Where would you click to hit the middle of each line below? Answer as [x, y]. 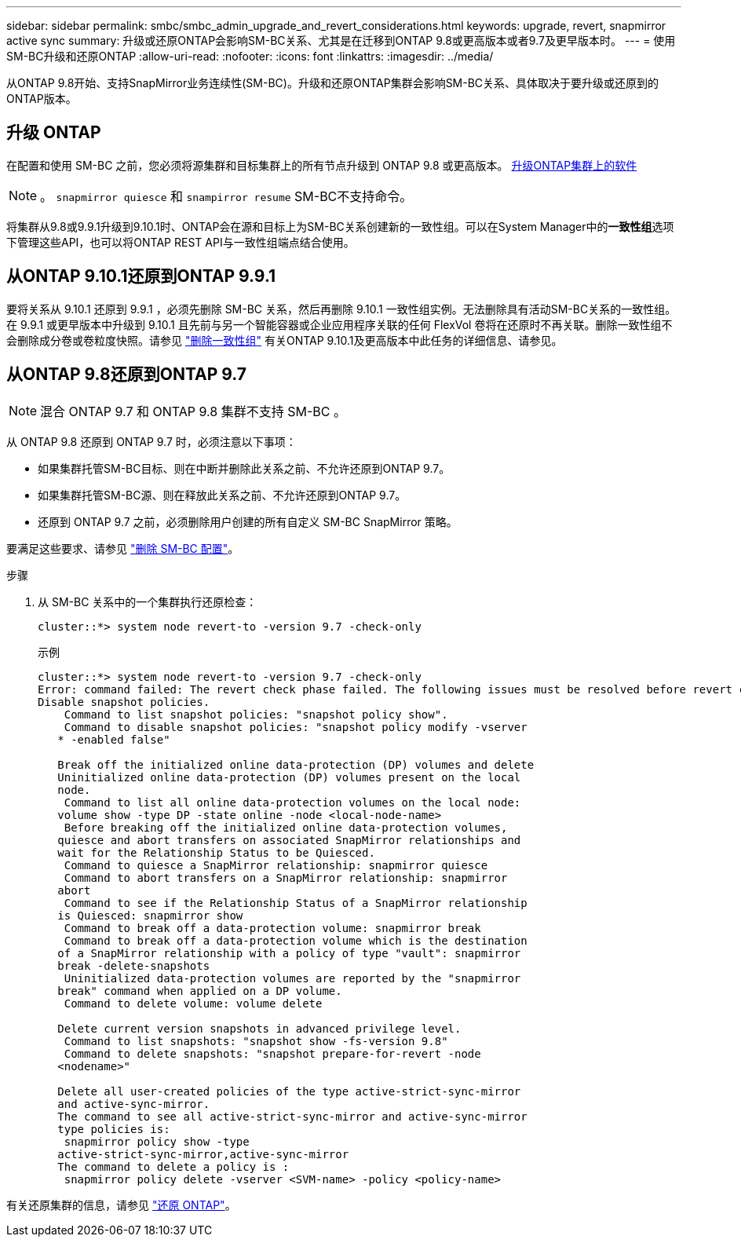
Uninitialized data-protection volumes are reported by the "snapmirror [292, 978]
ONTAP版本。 [42, 99]
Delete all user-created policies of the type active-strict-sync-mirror [289, 1091]
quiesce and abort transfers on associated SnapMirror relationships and [289, 840]
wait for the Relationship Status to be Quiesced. [216, 852]
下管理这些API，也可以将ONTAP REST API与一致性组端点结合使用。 [181, 242]
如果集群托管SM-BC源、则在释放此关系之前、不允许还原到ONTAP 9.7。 [222, 495]
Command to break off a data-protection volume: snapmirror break [272, 928]
